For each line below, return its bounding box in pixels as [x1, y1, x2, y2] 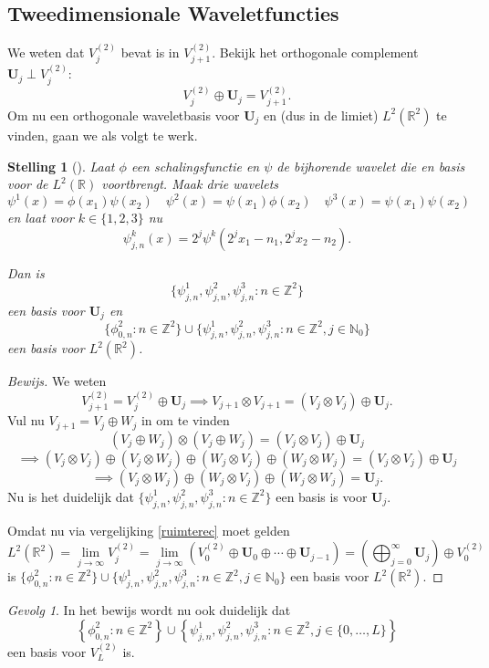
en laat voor [7, 208, 74, 227]
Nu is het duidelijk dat [7, 486, 134, 506]
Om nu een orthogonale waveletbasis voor [7, 105, 240, 124]
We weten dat [7, 43, 85, 62]
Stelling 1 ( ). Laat [7, 156, 115, 175]
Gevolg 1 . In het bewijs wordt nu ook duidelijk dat [7, 600, 291, 620]
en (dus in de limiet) [264, 105, 379, 124]
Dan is [7, 263, 45, 282]
